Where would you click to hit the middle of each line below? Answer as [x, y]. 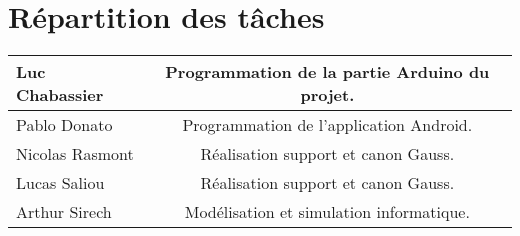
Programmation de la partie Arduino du [327, 72]
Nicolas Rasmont [75, 154]
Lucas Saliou [60, 183]
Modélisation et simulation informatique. [327, 212]
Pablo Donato [64, 125]
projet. [327, 95]
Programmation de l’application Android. [327, 125]
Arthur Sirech [64, 212]
